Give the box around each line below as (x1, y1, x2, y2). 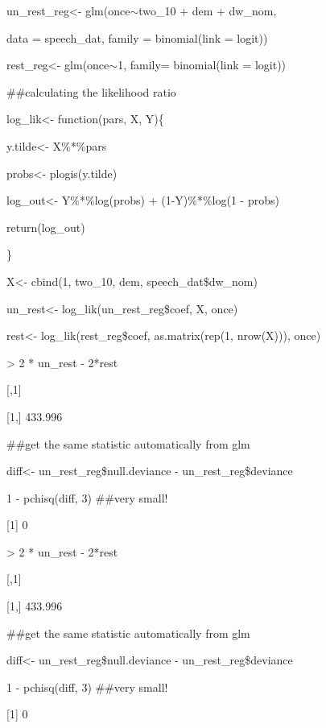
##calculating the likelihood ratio (6, 83, 176, 100)
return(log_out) (6, 218, 85, 235)
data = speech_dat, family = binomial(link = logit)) (6, 29, 268, 46)
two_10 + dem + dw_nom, (138, 2, 277, 19)
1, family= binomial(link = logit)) (118, 56, 287, 73)
